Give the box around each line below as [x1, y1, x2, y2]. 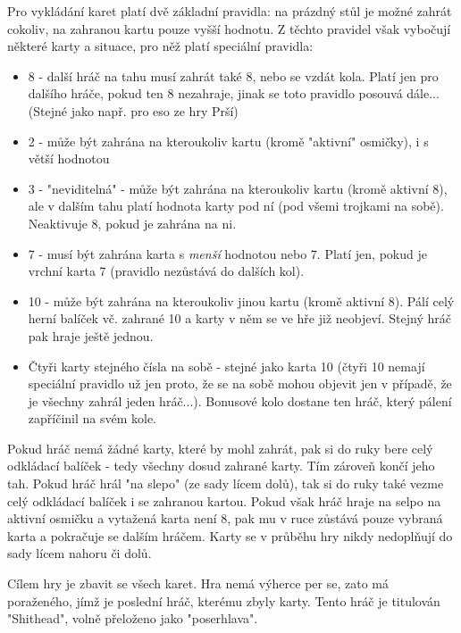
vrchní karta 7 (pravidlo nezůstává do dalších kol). [28, 262, 305, 280]
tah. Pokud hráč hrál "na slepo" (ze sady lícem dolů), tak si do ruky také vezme [7, 474, 444, 493]
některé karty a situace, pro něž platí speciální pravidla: [7, 37, 314, 55]
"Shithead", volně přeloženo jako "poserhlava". [7, 609, 258, 628]
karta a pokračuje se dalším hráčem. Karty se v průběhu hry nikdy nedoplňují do [7, 526, 453, 545]
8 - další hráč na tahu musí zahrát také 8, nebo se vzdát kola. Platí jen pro [28, 66, 439, 85]
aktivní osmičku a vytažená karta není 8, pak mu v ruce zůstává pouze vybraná [7, 509, 443, 528]
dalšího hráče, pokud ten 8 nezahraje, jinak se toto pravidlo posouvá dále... [28, 84, 440, 103]
